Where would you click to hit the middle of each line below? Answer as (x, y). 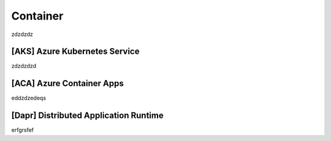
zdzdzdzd (24, 66)
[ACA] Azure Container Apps (67, 83)
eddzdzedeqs (29, 98)
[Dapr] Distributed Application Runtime (87, 116)
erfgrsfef (22, 130)
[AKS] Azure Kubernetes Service (75, 52)
